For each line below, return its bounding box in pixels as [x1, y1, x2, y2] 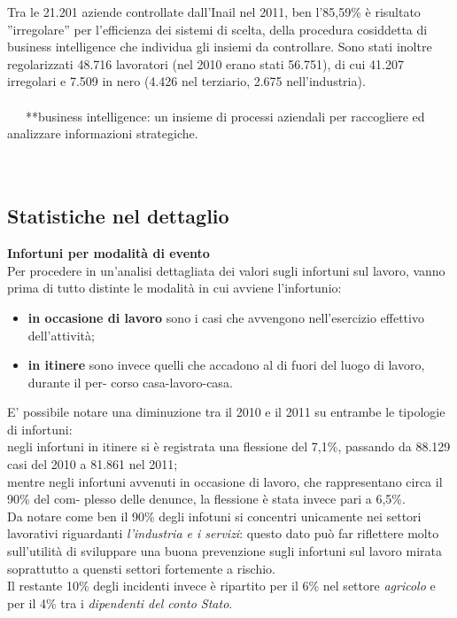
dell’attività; [27, 325, 95, 344]
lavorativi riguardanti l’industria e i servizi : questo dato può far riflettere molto [7, 524, 439, 543]
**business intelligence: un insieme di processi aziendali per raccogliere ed [25, 106, 425, 125]
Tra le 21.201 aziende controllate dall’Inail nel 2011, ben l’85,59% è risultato [7, 3, 421, 20]
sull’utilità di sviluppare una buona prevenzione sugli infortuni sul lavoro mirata [7, 542, 442, 560]
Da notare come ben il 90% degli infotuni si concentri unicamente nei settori [7, 506, 422, 525]
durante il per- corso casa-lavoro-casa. [27, 372, 233, 391]
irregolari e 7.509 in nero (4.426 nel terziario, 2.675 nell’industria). [7, 72, 366, 90]
